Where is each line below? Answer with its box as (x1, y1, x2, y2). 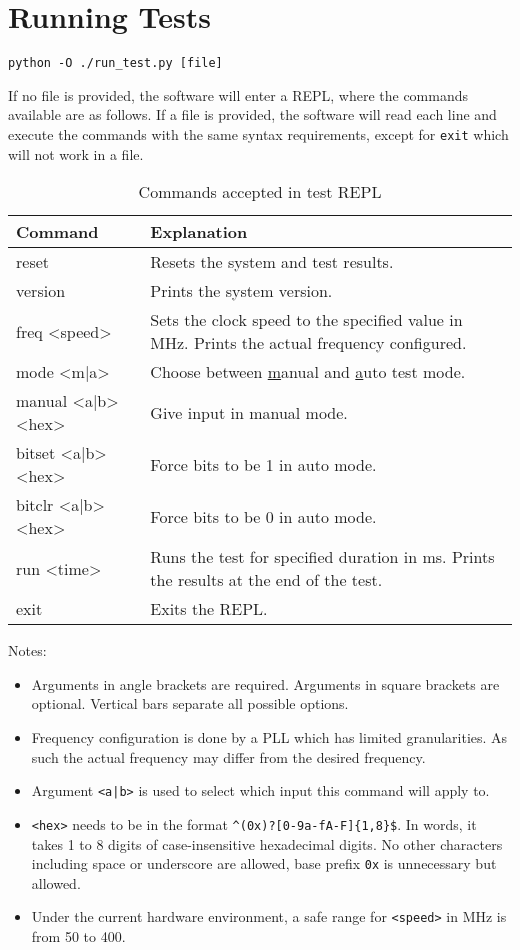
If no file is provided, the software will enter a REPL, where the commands (8, 84, 469, 105)
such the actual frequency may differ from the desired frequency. (31, 746, 426, 767)
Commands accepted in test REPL (138, 180, 382, 204)
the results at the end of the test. (150, 568, 383, 592)
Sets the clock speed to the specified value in (150, 308, 463, 332)
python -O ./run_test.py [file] (8, 56, 223, 71)
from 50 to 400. (31, 926, 126, 946)
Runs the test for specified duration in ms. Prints (150, 545, 495, 569)
